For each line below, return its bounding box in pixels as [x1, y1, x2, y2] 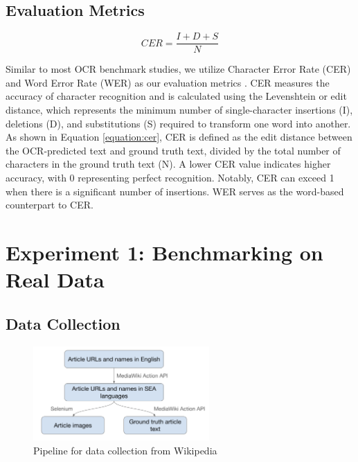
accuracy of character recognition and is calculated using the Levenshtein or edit [6, 89, 347, 103]
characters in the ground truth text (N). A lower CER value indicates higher [6, 157, 331, 171]
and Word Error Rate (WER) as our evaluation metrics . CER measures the [6, 75, 330, 89]
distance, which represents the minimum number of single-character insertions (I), [6, 103, 353, 117]
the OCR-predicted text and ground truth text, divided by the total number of [6, 143, 341, 157]
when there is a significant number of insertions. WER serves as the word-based [6, 184, 344, 198]
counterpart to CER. [6, 197, 93, 212]
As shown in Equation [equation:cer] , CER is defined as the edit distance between [6, 130, 352, 144]
